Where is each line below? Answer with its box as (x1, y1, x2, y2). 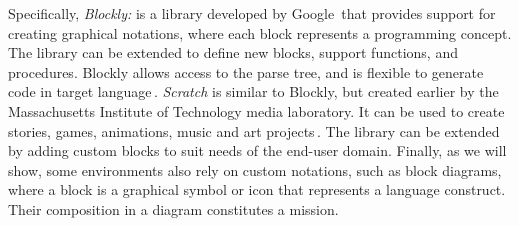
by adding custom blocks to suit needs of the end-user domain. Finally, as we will (8, 140, 507, 161)
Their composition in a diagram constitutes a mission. (8, 198, 339, 219)
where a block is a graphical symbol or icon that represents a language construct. (8, 179, 506, 200)
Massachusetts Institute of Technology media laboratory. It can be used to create (8, 100, 505, 121)
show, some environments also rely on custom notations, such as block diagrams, (8, 159, 502, 180)
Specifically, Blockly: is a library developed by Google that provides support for (8, 3, 496, 23)
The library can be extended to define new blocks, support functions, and (8, 42, 458, 63)
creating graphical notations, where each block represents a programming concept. (8, 22, 512, 43)
